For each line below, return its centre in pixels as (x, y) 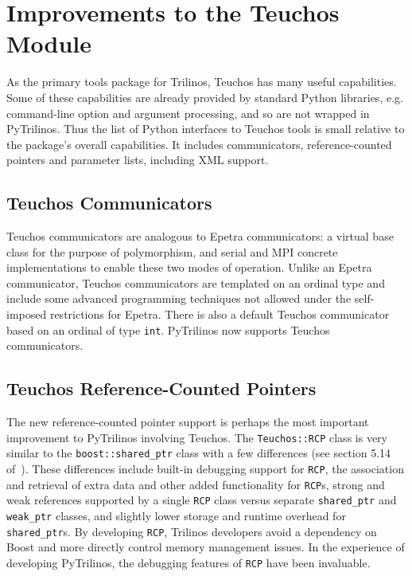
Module (49, 43)
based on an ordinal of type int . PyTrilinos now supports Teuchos (168, 329)
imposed (27, 314)
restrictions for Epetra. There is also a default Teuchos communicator (220, 314)
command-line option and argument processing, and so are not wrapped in (188, 113)
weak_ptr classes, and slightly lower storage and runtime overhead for (176, 515)
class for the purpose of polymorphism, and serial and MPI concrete (172, 251)
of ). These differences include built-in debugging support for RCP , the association (205, 468)
